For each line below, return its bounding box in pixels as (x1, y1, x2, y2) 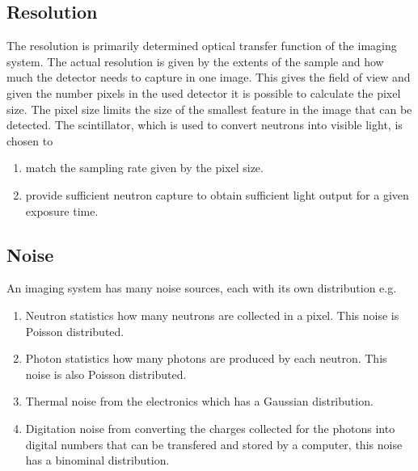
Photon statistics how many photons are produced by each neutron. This (25, 350, 387, 367)
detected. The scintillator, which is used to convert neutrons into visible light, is (6, 116, 403, 133)
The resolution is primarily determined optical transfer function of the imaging (6, 37, 397, 54)
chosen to (6, 132, 53, 149)
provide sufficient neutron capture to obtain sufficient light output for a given (25, 186, 409, 203)
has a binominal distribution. (25, 452, 170, 469)
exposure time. (25, 202, 99, 219)
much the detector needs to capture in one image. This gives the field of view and (6, 69, 411, 86)
